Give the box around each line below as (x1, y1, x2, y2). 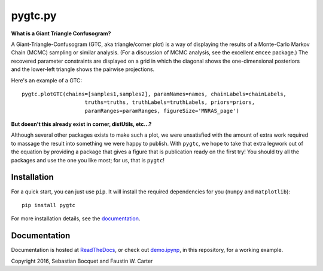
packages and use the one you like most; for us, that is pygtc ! (11, 156, 164, 164)
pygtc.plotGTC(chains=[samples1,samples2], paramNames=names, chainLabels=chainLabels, (22, 90, 287, 97)
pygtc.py (11, 9, 57, 22)
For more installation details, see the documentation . (11, 215, 141, 222)
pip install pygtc (22, 202, 76, 208)
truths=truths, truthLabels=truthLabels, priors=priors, (84, 99, 255, 106)
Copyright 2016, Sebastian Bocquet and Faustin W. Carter (11, 257, 153, 264)
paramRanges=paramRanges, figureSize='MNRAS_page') (84, 107, 239, 114)
